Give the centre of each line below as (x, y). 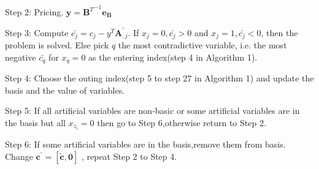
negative (21, 57)
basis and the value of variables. (65, 90)
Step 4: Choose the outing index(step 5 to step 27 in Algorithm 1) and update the (159, 78)
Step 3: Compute (37, 32)
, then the (279, 32)
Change (19, 156)
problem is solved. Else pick (57, 45)
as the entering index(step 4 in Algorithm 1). (173, 57)
